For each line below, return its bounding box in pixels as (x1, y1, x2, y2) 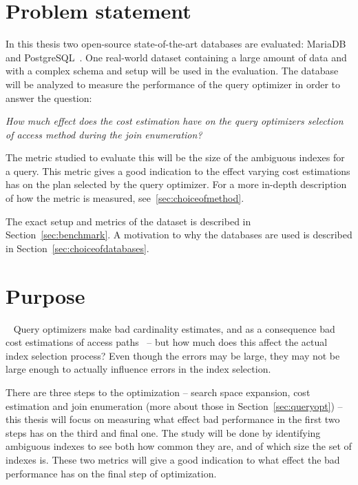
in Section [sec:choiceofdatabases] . (6, 240, 149, 255)
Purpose (6, 281, 85, 309)
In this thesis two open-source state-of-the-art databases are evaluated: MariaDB (6, 37, 346, 51)
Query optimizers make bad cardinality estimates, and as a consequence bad (13, 321, 335, 336)
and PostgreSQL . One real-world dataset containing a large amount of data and (6, 50, 347, 64)
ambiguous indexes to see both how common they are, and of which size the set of (6, 439, 352, 453)
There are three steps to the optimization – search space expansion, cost (6, 384, 310, 399)
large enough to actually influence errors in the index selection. (6, 362, 271, 376)
